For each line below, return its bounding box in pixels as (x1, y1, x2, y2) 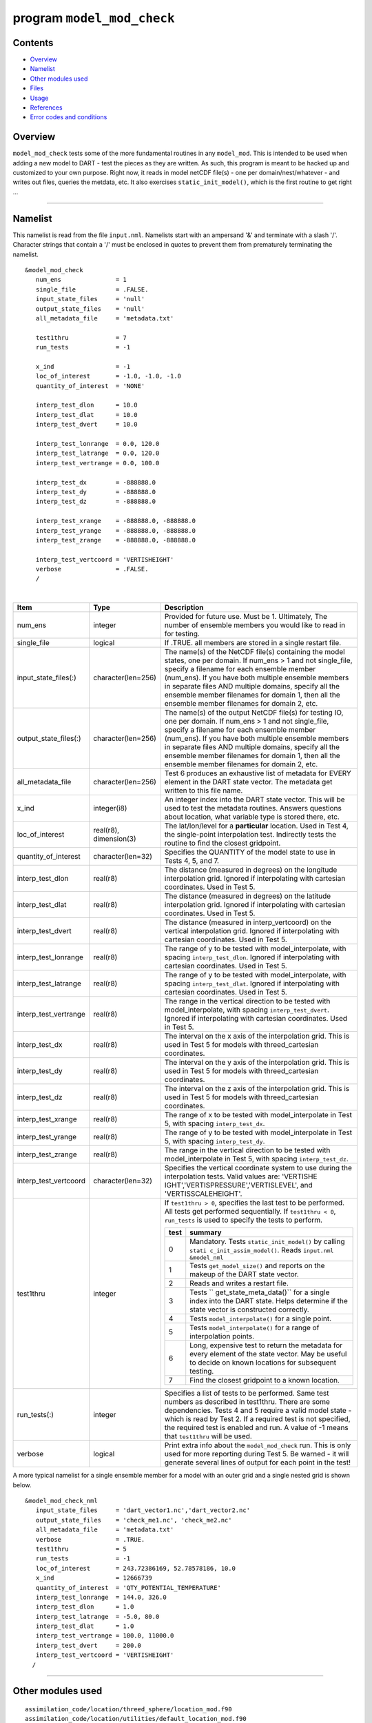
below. (12, 1480, 32, 1489)
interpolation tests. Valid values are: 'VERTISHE (164, 1172, 318, 1181)
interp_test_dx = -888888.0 (35, 478, 156, 486)
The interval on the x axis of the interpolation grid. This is (164, 1031, 350, 1041)
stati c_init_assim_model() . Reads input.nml (189, 1245, 334, 1255)
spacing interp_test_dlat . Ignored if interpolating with (164, 979, 340, 988)
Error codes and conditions (30, 113, 107, 121)
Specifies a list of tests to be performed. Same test (164, 1389, 330, 1398)
